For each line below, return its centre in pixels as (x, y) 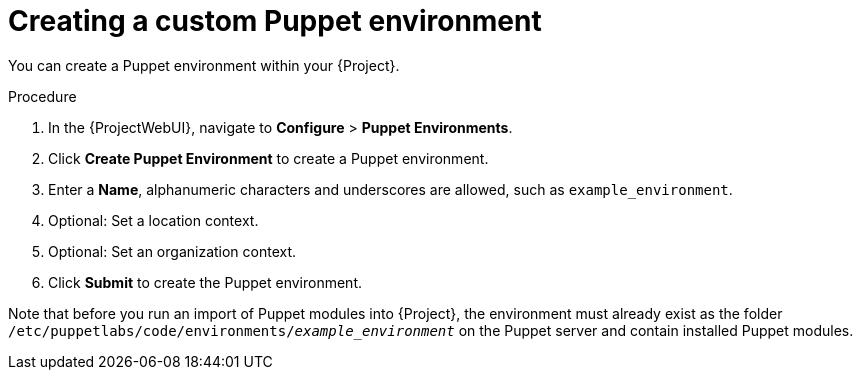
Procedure (42, 96)
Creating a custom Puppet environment (275, 21)
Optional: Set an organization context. (172, 251)
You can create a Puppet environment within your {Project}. (204, 65)
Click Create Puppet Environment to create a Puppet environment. (268, 158)
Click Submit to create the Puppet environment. (205, 282)
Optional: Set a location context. (153, 220)
